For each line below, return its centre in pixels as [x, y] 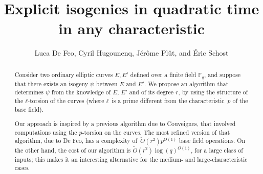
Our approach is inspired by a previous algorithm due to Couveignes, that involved [125, 124]
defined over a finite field [163, 74]
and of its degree [151, 92]
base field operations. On [212, 141]
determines [29, 92]
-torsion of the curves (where [66, 100]
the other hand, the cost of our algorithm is [73, 150]
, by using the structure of [213, 92]
